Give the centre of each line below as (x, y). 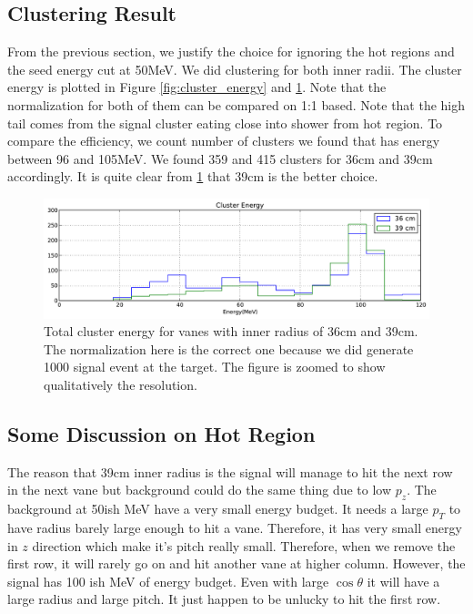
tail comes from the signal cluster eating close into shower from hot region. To (225, 123)
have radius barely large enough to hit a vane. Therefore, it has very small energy (235, 527)
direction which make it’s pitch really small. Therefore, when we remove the (244, 545)
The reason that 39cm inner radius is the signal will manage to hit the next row (230, 471)
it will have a (403, 581)
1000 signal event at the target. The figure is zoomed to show (215, 367)
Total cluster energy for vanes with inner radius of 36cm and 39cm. (231, 331)
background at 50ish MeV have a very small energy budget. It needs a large (218, 509)
